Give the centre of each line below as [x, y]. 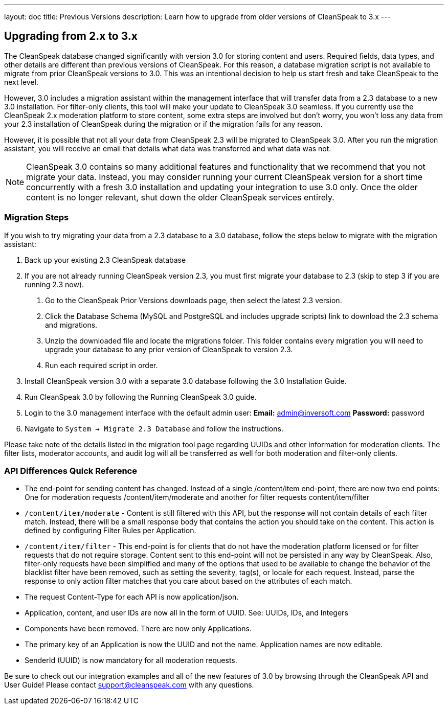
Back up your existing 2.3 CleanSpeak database [105, 260]
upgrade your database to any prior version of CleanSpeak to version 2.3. [169, 349]
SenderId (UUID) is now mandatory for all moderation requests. [131, 660]
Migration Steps [37, 218]
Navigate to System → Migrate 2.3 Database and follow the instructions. [154, 428]
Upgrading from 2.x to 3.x [71, 36]
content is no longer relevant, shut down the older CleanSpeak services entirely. [180, 197]
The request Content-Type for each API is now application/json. [132, 597]
